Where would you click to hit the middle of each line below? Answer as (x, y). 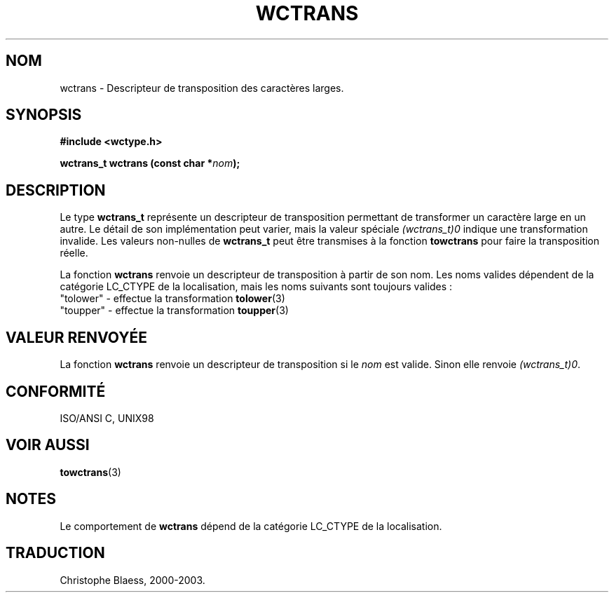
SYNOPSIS (44, 115)
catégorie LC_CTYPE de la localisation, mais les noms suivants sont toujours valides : (256, 287)
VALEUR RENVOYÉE (76, 337)
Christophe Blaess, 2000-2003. (132, 580)
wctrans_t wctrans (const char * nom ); (150, 163)
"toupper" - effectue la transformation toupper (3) (174, 311)
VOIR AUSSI (48, 445)
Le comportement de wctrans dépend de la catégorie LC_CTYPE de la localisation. (251, 526)
